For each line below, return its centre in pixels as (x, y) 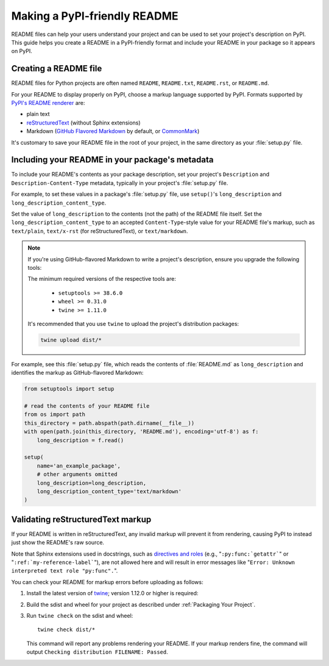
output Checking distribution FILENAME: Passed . (97, 652)
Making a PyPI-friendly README (95, 16)
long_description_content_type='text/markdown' (109, 491)
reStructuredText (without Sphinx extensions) (83, 123)
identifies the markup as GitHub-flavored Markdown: (77, 373)
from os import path (55, 414)
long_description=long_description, (91, 483)
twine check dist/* (66, 630)
